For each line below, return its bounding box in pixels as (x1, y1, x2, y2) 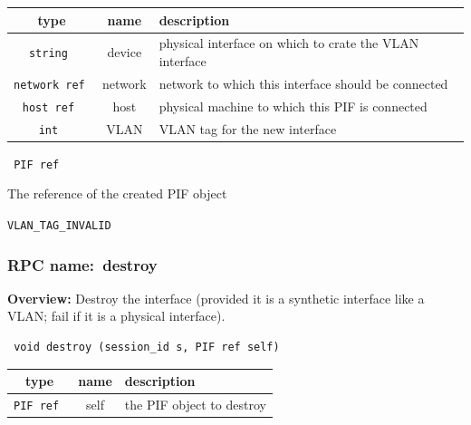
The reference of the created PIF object (7, 184, 227, 203)
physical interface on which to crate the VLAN (159, 34, 419, 53)
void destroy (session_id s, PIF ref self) (14, 341, 280, 354)
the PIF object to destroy (124, 395, 266, 414)
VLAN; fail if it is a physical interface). (7, 306, 226, 325)
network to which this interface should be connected (159, 73, 448, 92)
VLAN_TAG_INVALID (7, 219, 111, 232)
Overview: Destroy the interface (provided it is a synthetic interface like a (7, 288, 425, 307)
